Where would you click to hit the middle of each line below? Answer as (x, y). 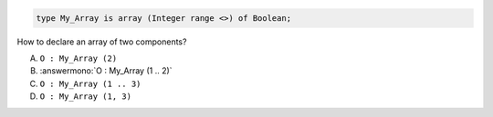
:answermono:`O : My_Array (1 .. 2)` (106, 71)
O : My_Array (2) (79, 58)
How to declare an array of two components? (102, 42)
